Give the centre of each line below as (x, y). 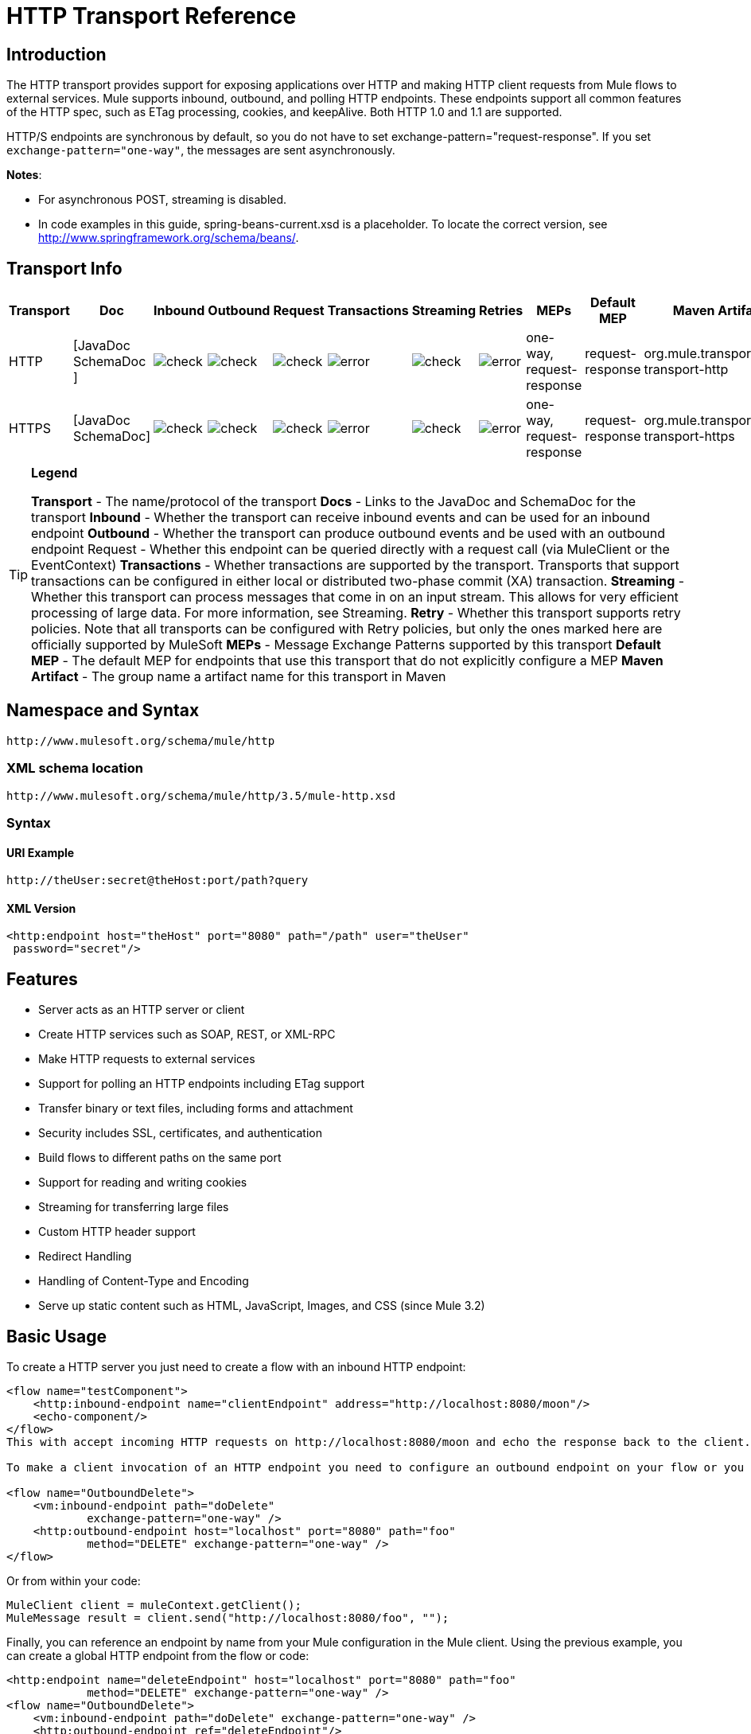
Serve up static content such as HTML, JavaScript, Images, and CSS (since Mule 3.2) (262, 1306)
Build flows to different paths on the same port (160, 1158)
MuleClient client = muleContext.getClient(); (154, 1605)
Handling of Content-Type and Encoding (144, 1281)
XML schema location (75, 768)
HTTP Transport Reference (152, 16)
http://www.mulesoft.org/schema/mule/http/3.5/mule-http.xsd (201, 795)
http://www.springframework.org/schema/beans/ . (169, 238)
